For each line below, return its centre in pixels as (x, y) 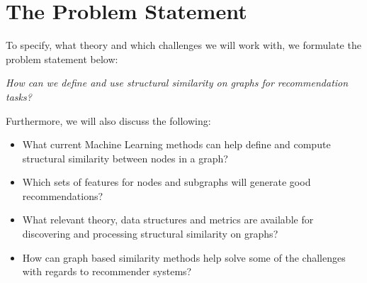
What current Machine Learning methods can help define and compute (176, 144)
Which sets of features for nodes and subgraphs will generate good (166, 182)
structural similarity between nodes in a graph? (125, 158)
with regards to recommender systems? (107, 271)
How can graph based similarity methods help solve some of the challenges (184, 257)
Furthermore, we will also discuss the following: (108, 120)
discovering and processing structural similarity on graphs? (150, 234)
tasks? (19, 96)
